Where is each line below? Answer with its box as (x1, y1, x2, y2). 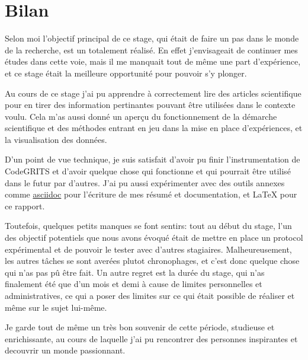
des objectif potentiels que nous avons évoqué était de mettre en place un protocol (5, 231, 303, 244)
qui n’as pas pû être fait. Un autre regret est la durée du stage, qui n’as (5, 266, 265, 278)
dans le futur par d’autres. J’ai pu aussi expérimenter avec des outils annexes (5, 176, 285, 189)
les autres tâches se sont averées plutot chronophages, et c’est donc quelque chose (5, 254, 300, 267)
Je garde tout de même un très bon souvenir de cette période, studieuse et (5, 321, 275, 333)
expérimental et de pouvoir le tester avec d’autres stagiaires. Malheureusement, (5, 243, 292, 255)
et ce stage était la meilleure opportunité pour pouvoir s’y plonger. (5, 66, 247, 79)
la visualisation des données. (5, 133, 107, 145)
